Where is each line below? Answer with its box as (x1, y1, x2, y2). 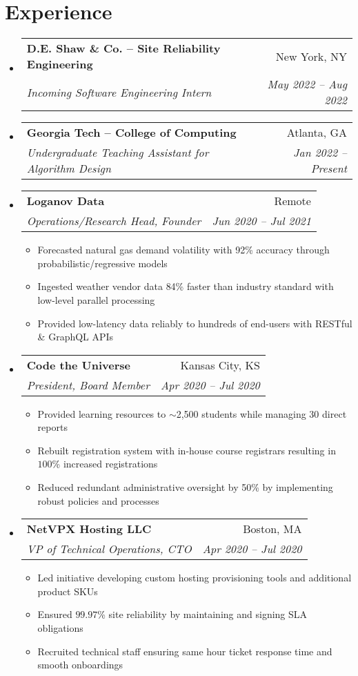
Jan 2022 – (293, 144, 347, 161)
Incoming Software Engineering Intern (26, 84, 212, 100)
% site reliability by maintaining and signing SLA (97, 607, 308, 621)
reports (37, 420, 68, 434)
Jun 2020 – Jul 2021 (212, 213, 311, 229)
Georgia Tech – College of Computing (26, 124, 237, 141)
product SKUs (37, 583, 98, 598)
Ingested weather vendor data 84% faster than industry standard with (37, 279, 334, 293)
